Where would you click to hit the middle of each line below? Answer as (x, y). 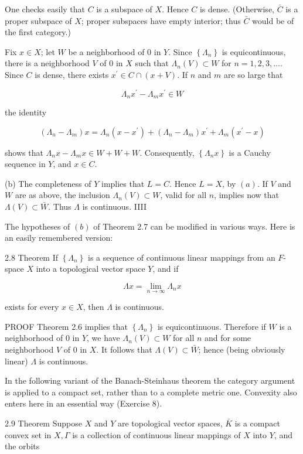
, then (93, 307)
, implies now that (247, 195)
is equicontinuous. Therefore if (212, 326)
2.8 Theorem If (32, 257)
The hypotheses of (38, 226)
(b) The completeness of (48, 183)
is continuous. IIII (115, 206)
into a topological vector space (91, 269)
